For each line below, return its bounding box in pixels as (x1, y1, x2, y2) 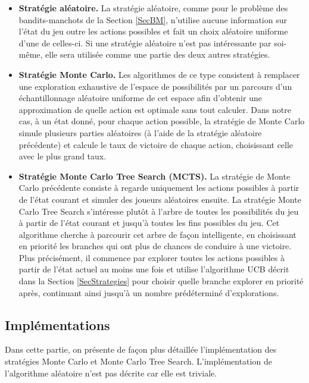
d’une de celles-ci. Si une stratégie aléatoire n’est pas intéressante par (18, 36, 271, 49)
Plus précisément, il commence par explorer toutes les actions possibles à (18, 251, 285, 263)
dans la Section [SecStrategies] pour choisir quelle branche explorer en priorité (18, 275, 304, 287)
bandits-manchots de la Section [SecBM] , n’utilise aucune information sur (18, 13, 287, 26)
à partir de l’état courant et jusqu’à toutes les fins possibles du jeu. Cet (18, 216, 280, 229)
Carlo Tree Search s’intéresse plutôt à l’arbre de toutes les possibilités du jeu (18, 205, 299, 217)
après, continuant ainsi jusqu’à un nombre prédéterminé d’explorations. (18, 286, 279, 299)
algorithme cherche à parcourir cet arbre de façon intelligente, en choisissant (18, 228, 296, 240)
